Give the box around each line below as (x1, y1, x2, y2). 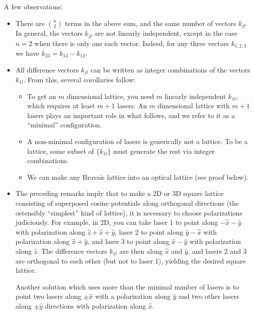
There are (15, 18, 45, 28)
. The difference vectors (37, 245, 107, 256)
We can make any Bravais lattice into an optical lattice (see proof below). (27, 171, 249, 182)
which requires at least (27, 100, 95, 111)
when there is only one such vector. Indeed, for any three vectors (34, 38, 229, 48)
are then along (119, 245, 163, 256)
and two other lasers (178, 291, 239, 301)
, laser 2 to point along (115, 226, 183, 237)
